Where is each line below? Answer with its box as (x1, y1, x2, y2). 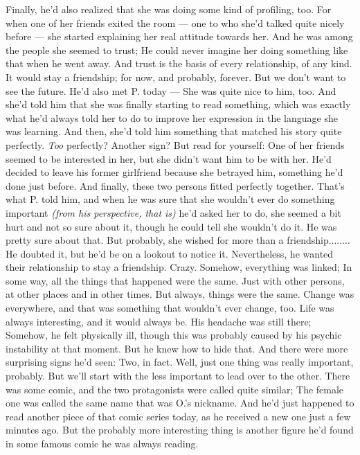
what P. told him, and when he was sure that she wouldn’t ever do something (6, 192, 335, 206)
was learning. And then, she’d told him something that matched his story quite (6, 124, 342, 139)
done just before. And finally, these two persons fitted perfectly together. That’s (6, 178, 345, 193)
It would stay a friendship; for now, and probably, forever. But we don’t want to (6, 69, 346, 84)
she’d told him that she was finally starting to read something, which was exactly (6, 97, 351, 111)
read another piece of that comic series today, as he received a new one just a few (6, 409, 351, 423)
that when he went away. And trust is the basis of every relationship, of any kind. (6, 56, 352, 71)
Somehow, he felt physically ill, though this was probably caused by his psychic (6, 328, 342, 342)
